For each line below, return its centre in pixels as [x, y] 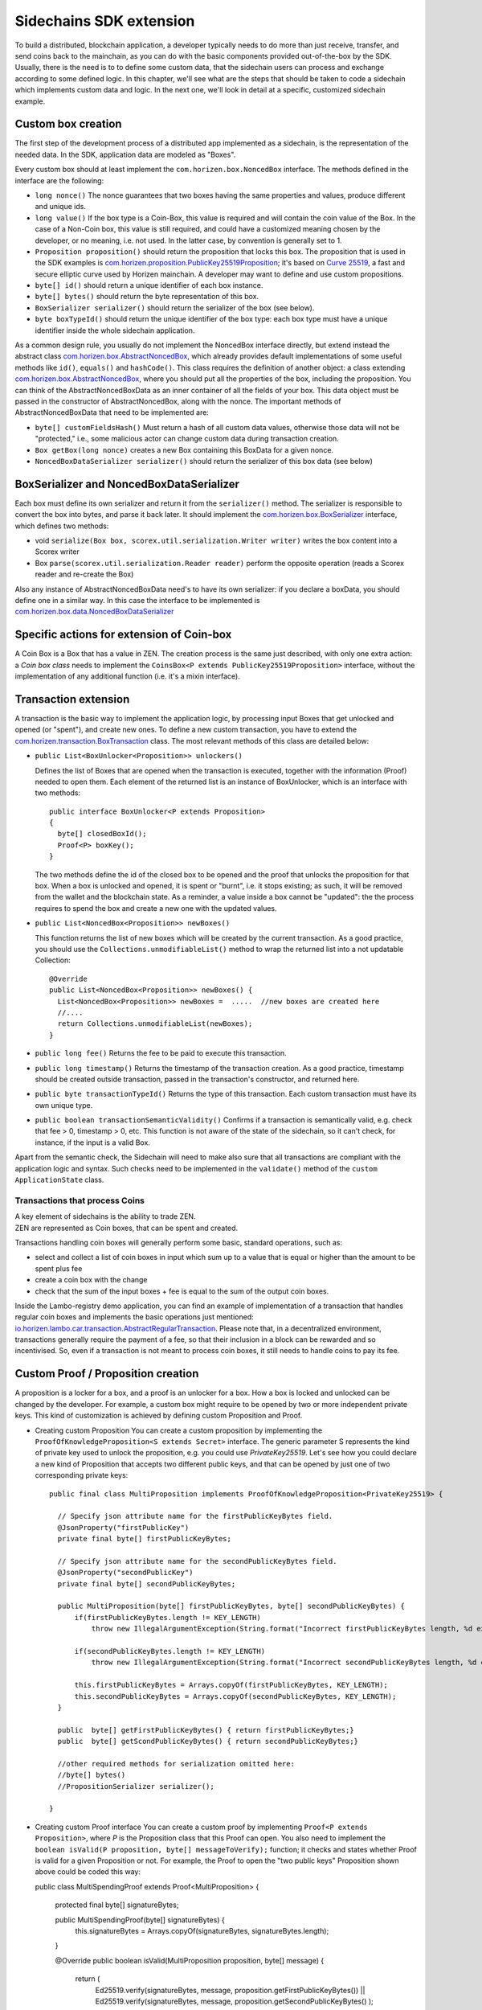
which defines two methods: [62, 526]
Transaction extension [72, 699]
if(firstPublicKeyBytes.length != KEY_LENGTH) [167, 1617]
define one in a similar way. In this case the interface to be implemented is [137, 600]
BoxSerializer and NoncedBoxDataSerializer [127, 484]
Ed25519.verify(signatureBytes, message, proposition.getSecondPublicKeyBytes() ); [234, 2001]
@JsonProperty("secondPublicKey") [125, 1573]
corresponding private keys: [82, 1475]
